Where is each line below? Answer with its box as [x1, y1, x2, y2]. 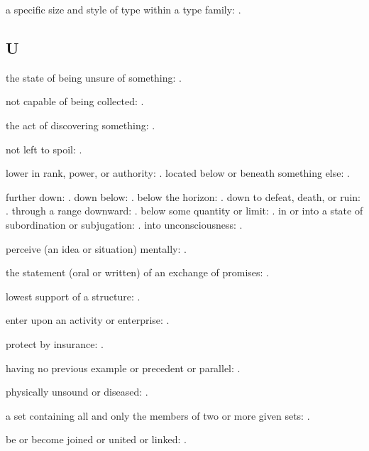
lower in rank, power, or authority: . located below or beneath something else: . [6, 165, 350, 180]
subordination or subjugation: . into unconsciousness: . [6, 217, 243, 232]
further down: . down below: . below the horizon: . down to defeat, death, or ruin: [6, 189, 360, 204]
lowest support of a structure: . [6, 288, 141, 303]
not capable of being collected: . [6, 94, 144, 109]
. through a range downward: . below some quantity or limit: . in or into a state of [6, 203, 363, 218]
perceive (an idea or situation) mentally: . [6, 241, 187, 256]
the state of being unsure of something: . [6, 70, 182, 85]
